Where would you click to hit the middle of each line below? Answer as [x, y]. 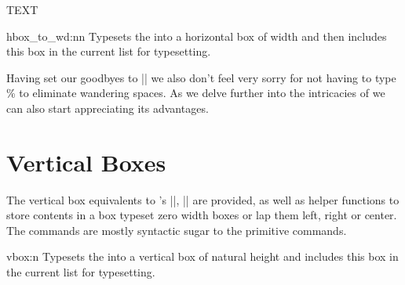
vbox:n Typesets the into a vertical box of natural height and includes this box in [202, 256]
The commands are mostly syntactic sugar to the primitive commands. [177, 230]
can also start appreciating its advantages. [108, 108]
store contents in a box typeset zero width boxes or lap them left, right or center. [202, 215]
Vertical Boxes [86, 162]
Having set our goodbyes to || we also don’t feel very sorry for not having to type [201, 77]
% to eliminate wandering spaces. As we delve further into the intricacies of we [196, 93]
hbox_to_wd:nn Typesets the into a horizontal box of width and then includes [197, 36]
